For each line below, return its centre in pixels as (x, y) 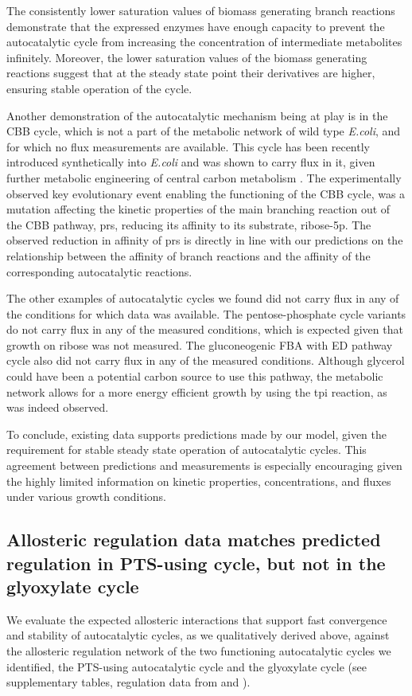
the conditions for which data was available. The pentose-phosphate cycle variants (206, 313)
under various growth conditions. (86, 497)
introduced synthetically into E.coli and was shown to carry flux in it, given (191, 162)
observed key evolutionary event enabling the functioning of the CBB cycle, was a (206, 193)
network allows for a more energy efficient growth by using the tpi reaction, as (197, 391)
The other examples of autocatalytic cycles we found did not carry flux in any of (203, 298)
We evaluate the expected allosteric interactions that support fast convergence (197, 619)
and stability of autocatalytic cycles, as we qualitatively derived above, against (198, 635)
